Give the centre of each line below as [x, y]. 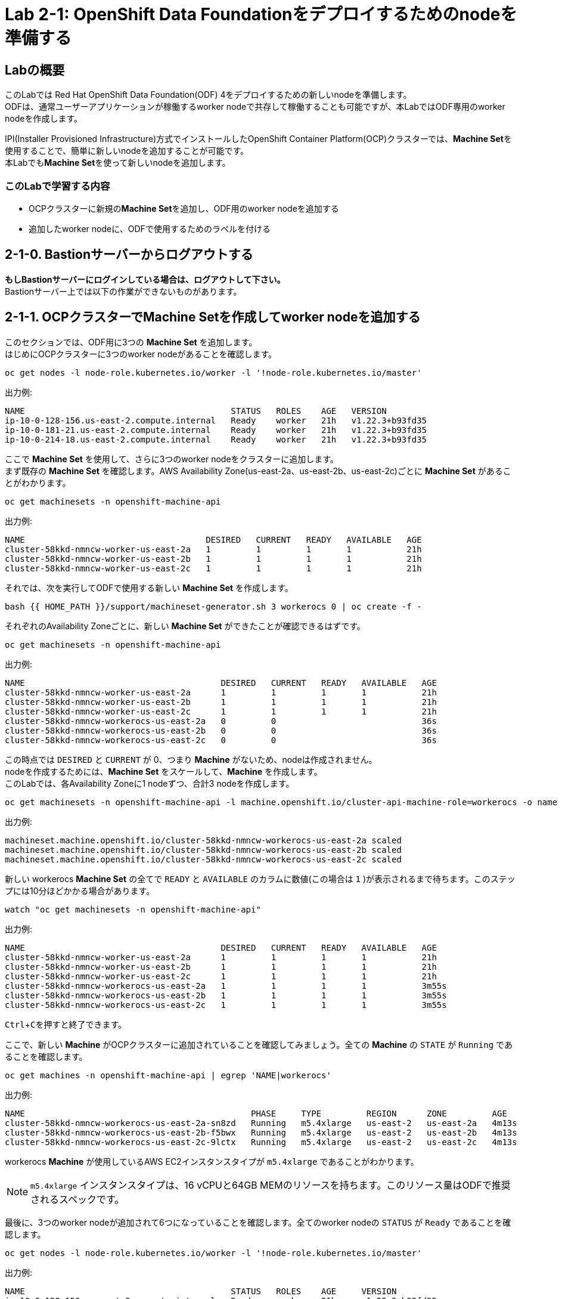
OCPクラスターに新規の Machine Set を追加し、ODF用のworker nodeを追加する [184, 208]
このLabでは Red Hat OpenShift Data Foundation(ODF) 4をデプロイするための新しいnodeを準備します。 [208, 95]
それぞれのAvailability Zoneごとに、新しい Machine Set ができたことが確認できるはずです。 [185, 626]
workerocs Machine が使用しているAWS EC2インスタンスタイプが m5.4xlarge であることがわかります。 [212, 1161]
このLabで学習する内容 [58, 186]
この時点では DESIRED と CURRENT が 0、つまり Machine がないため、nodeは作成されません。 [191, 759]
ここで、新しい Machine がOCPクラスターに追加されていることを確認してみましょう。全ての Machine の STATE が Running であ [259, 1044]
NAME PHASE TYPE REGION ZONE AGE [256, 1113]
